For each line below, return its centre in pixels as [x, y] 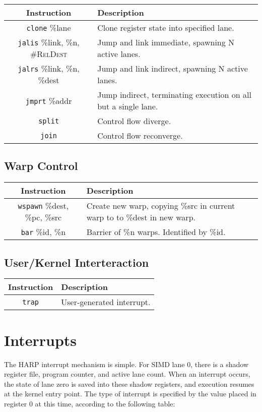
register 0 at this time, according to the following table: [90, 403]
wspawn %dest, [43, 206]
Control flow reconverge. [140, 135]
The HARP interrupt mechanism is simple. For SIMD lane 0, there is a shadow [126, 364]
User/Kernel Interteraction [77, 262]
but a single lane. [128, 106]
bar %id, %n [43, 232]
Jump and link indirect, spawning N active [173, 68]
